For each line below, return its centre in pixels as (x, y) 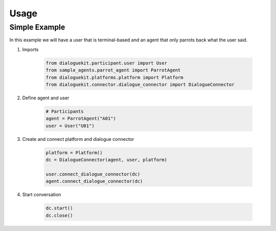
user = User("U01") (70, 126)
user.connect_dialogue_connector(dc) (93, 174)
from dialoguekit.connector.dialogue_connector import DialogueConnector (140, 84)
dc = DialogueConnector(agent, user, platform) (106, 160)
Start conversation (42, 195)
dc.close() (59, 215)
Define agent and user (46, 98)
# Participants (65, 111)
